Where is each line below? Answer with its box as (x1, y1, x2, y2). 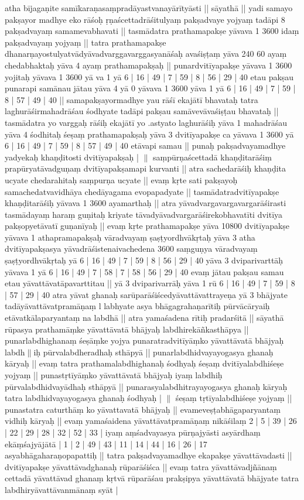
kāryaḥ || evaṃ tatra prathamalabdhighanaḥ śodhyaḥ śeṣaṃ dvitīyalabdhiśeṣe (5, 357, 284, 369)
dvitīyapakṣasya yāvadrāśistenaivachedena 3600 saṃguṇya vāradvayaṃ (5, 242, 258, 255)
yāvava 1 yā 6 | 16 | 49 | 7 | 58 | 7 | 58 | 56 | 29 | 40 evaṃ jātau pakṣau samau (5, 265, 284, 278)
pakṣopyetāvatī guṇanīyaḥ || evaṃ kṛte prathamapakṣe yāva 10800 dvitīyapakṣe (5, 220, 290, 232)
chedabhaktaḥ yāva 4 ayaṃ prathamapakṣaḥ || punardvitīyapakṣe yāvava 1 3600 (5, 59, 292, 71)
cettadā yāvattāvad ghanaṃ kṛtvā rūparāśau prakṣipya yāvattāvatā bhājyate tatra (5, 472, 299, 484)
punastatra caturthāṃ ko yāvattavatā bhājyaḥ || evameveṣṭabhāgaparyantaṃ (5, 403, 281, 415)
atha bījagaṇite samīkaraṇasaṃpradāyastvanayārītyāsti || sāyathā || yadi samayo (5, 2, 293, 13)
